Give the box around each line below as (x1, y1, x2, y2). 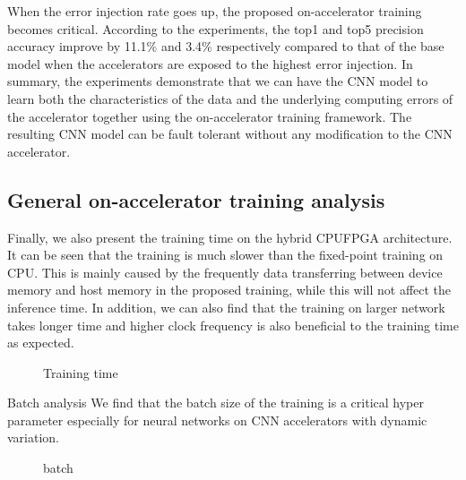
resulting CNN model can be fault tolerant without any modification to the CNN (7, 124, 453, 143)
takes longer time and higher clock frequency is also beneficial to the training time (7, 315, 459, 334)
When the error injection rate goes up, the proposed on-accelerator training (7, 2, 422, 20)
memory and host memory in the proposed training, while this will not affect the (7, 280, 452, 299)
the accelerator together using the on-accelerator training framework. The (7, 107, 412, 125)
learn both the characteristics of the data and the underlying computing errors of (7, 89, 453, 107)
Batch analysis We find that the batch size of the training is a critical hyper (7, 393, 424, 412)
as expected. (7, 333, 74, 352)
